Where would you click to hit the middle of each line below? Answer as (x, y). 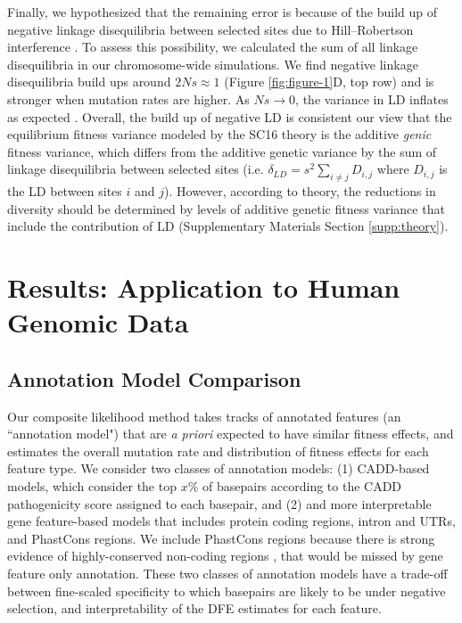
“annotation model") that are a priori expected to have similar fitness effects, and (231, 434)
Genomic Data (98, 322)
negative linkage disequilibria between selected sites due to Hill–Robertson (210, 29)
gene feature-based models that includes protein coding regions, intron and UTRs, (231, 521)
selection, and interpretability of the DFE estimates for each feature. (194, 608)
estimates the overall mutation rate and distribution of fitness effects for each (218, 451)
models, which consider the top (92, 486)
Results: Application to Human (204, 287)
